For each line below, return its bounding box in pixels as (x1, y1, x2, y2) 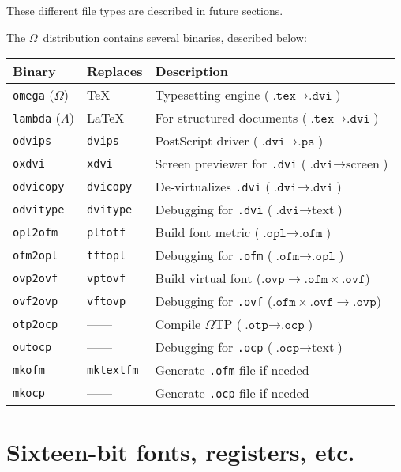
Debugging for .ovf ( (155, 292, 273, 311)
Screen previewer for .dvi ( (155, 154, 306, 173)
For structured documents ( (155, 108, 307, 127)
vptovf (87, 271, 126, 285)
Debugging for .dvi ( (155, 200, 273, 219)
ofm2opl (13, 248, 58, 262)
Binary (13, 62, 56, 81)
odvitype (13, 202, 65, 216)
